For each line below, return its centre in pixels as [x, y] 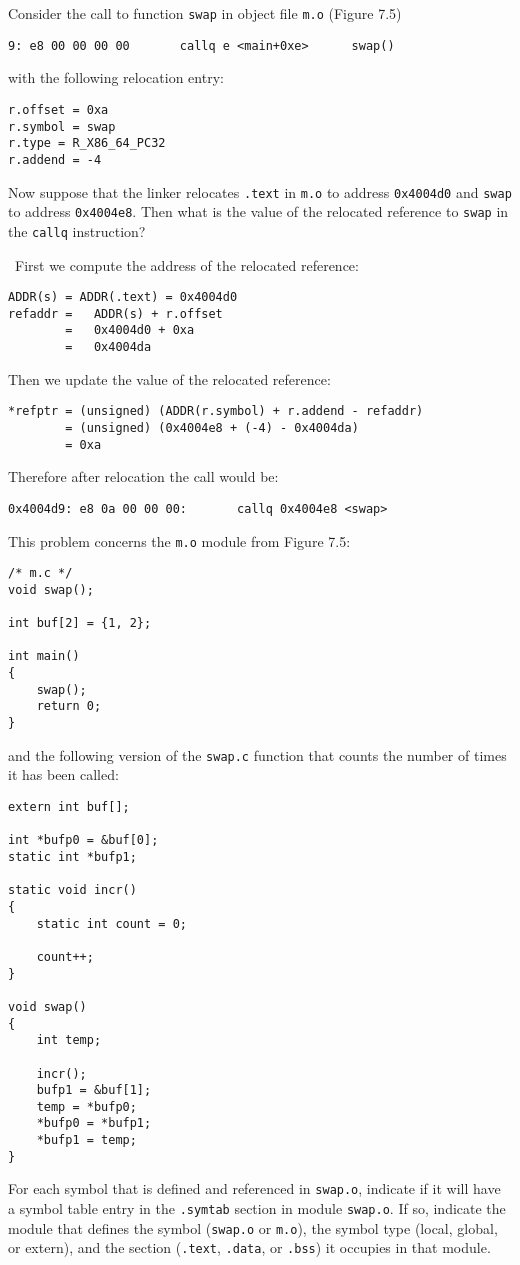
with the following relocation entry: [116, 77]
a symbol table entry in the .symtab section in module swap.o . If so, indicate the [257, 1208]
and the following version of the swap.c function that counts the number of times [257, 754]
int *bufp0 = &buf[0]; [83, 840]
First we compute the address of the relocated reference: [186, 264]
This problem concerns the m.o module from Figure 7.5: [179, 540]
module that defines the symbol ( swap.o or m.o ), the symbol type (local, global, [253, 1227]
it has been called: [63, 774]
